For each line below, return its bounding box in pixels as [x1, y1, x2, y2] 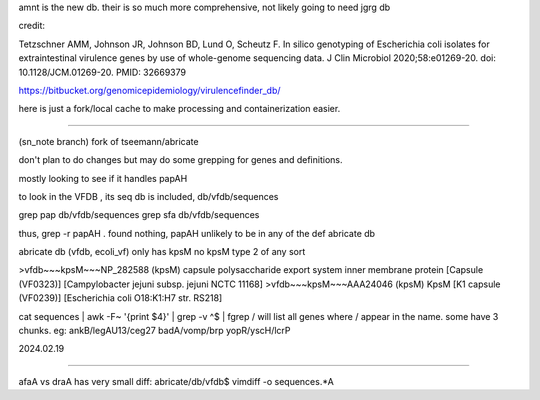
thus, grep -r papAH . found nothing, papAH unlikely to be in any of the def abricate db [18, 227, 375, 239]
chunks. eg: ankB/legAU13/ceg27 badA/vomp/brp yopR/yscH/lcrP [18, 325, 291, 337]
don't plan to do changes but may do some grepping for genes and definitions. [18, 154, 343, 166]
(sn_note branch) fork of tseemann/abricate [18, 135, 199, 147]
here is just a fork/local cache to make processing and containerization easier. [18, 103, 341, 115]
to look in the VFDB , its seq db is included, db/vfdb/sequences [18, 190, 279, 202]
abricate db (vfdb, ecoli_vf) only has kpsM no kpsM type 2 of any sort [18, 246, 306, 258]
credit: [18, 20, 45, 32]
